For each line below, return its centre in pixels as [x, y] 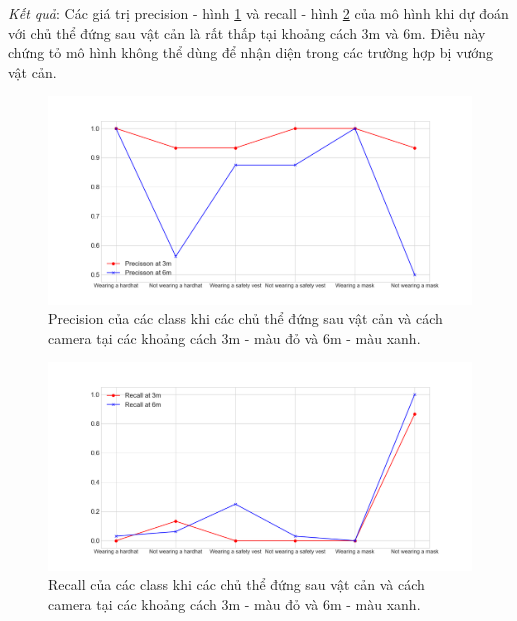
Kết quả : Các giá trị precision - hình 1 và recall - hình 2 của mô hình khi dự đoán [258, 13]
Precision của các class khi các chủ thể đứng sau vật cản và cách [245, 318]
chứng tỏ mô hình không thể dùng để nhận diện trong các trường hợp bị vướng [251, 52]
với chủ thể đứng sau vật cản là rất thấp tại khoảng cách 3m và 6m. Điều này [247, 32]
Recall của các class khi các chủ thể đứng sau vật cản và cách [236, 584]
